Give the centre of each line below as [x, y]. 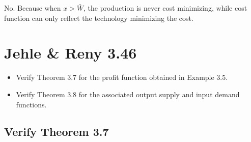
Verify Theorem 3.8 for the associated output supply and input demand [128, 94]
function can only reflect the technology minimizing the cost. [99, 18]
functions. [31, 104]
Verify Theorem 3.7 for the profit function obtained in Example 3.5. [122, 77]
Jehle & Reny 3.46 [71, 53]
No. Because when [33, 8]
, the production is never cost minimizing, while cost [165, 8]
